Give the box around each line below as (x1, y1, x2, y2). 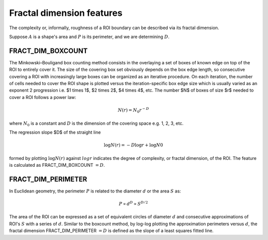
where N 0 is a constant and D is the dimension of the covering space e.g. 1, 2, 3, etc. (9, 120, 184, 127)
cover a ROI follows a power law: (9, 94, 76, 100)
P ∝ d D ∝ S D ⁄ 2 (119, 200, 148, 206)
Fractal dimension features (9, 7, 123, 18)
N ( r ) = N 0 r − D (118, 106, 149, 114)
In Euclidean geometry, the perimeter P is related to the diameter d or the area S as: (9, 188, 181, 194)
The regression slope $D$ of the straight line (9, 129, 101, 135)
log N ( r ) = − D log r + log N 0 (103, 143, 163, 148)
